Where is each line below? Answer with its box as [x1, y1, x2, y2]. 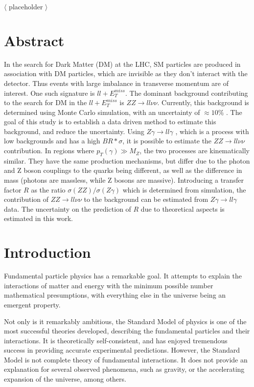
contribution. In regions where [4, 145, 94, 156]
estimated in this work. [4, 213, 73, 223]
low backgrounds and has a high [4, 136, 100, 146]
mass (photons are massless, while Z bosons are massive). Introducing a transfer [4, 175, 244, 185]
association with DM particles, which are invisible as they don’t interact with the [4, 68, 248, 79]
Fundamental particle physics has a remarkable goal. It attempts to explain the [4, 271, 242, 281]
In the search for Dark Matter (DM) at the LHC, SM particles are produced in [4, 58, 241, 69]
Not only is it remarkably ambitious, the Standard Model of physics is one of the [4, 316, 247, 326]
